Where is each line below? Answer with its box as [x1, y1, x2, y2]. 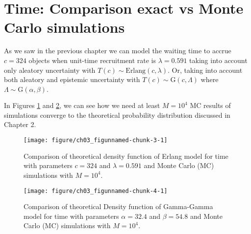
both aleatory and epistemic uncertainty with [4, 74, 140, 85]
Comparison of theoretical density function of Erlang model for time [24, 150, 228, 161]
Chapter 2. [4, 119, 36, 129]
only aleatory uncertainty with [4, 64, 96, 75]
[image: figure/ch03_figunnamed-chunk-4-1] [24, 187, 168, 194]
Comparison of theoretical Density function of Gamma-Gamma [24, 201, 213, 212]
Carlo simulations [4, 17, 125, 37]
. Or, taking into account [167, 64, 243, 75]
